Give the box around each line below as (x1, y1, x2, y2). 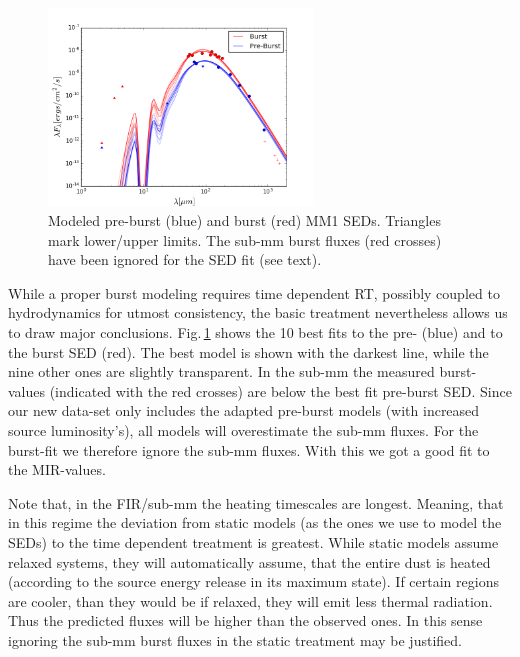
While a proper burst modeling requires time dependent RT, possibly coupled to (8, 282, 500, 303)
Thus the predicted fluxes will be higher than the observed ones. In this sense (8, 610, 483, 631)
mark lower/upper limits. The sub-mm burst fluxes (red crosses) (48, 229, 442, 250)
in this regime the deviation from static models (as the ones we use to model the (8, 512, 502, 533)
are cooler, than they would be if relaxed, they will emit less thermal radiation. (8, 590, 493, 611)
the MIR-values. (8, 459, 106, 480)
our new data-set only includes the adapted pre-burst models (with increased (8, 400, 480, 421)
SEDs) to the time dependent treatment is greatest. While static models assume (8, 531, 499, 552)
